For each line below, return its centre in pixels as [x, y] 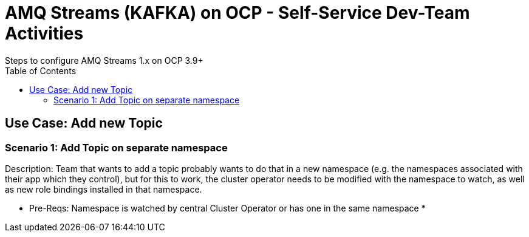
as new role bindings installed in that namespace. [104, 189]
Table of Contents [41, 70]
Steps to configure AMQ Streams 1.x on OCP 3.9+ [104, 60]
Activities [44, 33]
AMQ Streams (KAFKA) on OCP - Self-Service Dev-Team [237, 13]
